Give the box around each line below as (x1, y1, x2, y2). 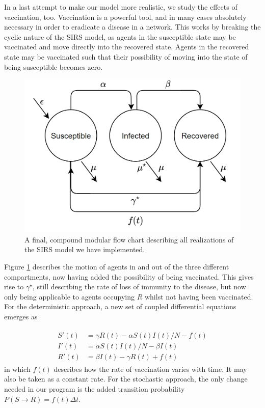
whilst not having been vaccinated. (144, 291, 253, 302)
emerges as (4, 311, 38, 321)
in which (4, 363, 31, 374)
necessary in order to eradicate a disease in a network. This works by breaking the (4, 21, 261, 32)
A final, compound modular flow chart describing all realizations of (24, 234, 234, 244)
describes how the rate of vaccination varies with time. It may (54, 363, 247, 374)
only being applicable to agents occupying (4, 291, 135, 302)
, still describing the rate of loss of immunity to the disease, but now (32, 281, 246, 292)
